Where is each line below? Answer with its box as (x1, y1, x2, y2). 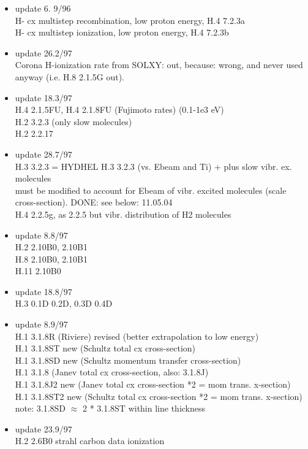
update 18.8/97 (15, 285, 72, 297)
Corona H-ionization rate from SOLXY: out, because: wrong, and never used (15, 58, 303, 71)
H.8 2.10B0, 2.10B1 (15, 252, 88, 265)
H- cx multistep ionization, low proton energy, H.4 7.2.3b (15, 26, 229, 39)
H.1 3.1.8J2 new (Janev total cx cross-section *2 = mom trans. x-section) (15, 378, 291, 391)
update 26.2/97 (15, 46, 72, 59)
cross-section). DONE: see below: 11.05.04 (15, 196, 173, 209)
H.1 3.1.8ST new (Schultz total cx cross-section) (15, 342, 196, 355)
